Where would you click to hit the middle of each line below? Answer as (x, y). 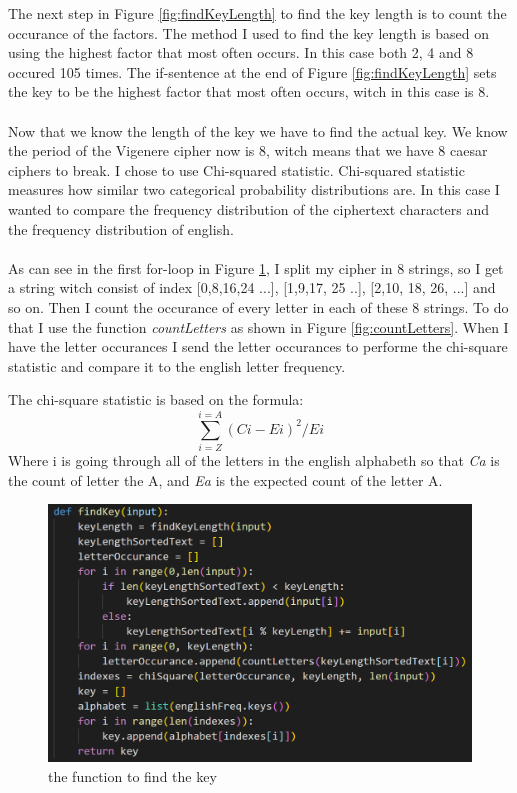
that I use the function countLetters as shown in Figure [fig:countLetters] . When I (258, 326)
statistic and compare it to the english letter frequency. (177, 365)
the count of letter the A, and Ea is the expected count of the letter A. (225, 479)
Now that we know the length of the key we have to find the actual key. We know (258, 130)
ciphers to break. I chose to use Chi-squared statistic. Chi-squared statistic (236, 169)
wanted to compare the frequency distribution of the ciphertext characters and (249, 208)
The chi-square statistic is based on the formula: (156, 399)
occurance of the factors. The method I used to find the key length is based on (249, 32)
